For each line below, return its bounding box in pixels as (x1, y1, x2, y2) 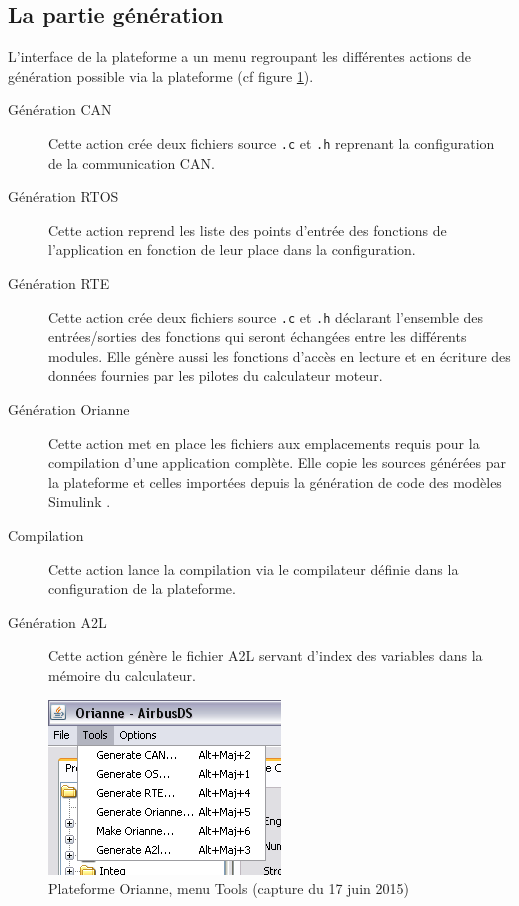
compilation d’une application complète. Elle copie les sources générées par (48, 452, 506, 473)
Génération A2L (8, 611, 107, 632)
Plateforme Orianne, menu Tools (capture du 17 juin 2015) (48, 878, 409, 899)
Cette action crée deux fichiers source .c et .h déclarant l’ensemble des (48, 306, 484, 327)
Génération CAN (8, 99, 112, 120)
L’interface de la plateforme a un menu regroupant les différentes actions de (8, 46, 471, 67)
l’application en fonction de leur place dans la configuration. (48, 239, 416, 260)
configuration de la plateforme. (48, 578, 236, 599)
